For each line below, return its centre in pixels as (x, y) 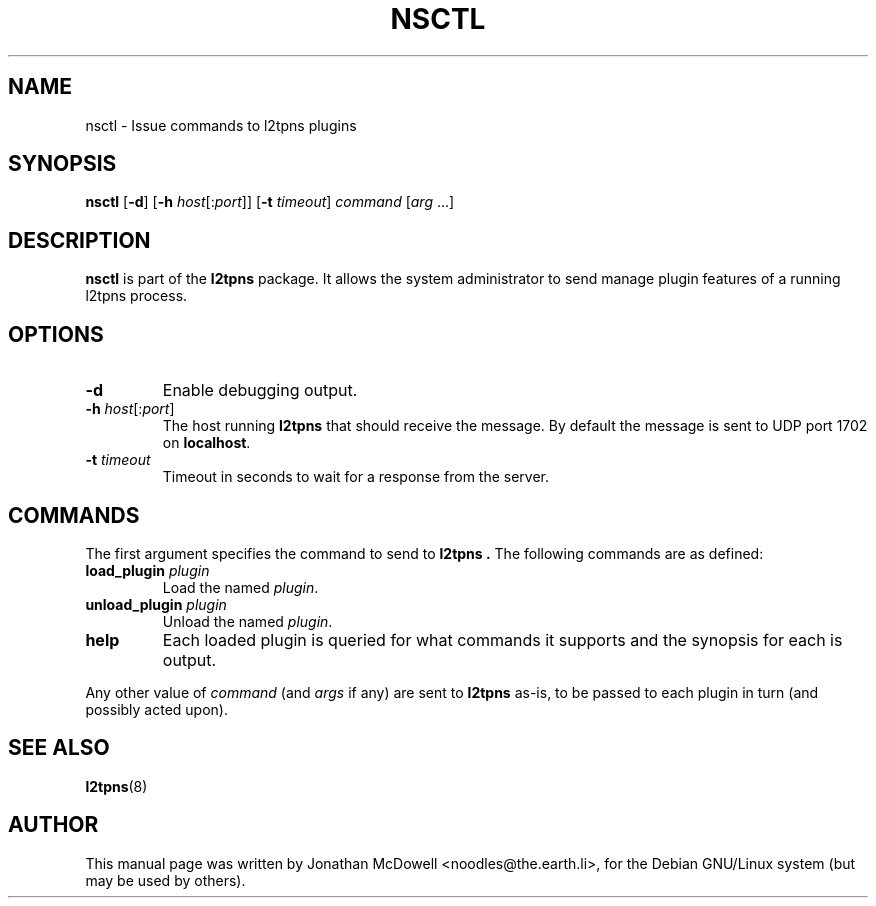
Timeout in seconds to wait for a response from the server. (356, 477)
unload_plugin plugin (156, 604)
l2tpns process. (136, 296)
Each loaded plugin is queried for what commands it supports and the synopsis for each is (502, 639)
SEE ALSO (59, 748)
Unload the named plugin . (247, 621)
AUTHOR (53, 825)
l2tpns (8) (116, 786)
